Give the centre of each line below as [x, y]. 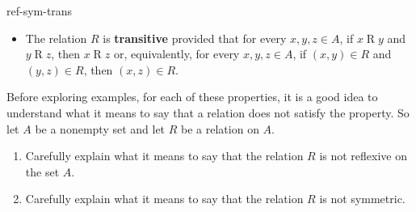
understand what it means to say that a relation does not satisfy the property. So [208, 112]
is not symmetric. [362, 199]
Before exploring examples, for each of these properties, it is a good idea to [192, 97]
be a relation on [220, 128]
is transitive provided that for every [195, 38]
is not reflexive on [363, 156]
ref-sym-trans [40, 11]
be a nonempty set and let [100, 128]
